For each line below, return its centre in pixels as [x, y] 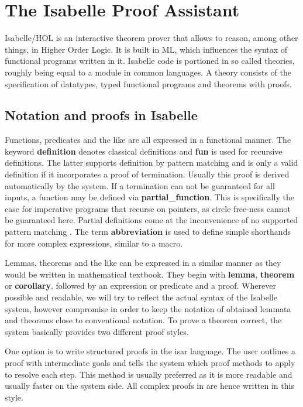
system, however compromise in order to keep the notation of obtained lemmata [148, 308]
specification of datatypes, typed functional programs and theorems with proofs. [148, 83]
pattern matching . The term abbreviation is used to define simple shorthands [148, 232]
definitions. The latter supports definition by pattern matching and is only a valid [151, 163]
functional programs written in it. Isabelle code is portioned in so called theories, [150, 61]
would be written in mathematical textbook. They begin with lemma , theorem [150, 274]
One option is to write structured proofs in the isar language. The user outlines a [150, 351]
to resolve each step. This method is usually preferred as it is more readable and [149, 374]
